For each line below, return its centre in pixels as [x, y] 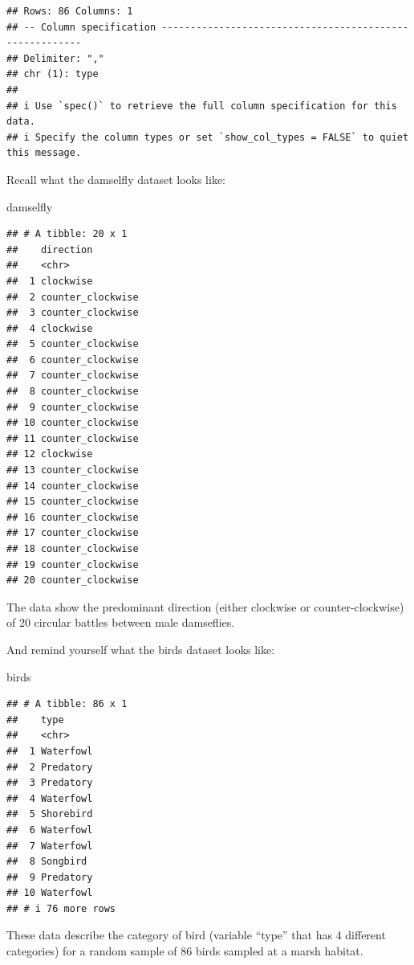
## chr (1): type [53, 74]
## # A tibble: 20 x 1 [67, 234]
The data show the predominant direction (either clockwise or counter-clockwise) [205, 606]
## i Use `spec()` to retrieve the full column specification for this [202, 106]
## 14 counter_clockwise [73, 486]
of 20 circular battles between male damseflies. [121, 622]
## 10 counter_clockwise [73, 423]
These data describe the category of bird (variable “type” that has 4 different [196, 935]
